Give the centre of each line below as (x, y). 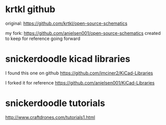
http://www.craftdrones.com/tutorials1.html (50, 117)
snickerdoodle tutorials (55, 103)
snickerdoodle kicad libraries (68, 59)
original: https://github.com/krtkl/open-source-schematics (67, 23)
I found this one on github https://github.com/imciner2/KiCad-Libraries (79, 73)
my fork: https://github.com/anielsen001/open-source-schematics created (83, 33)
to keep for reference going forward (43, 38)
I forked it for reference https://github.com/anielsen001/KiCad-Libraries (80, 82)
